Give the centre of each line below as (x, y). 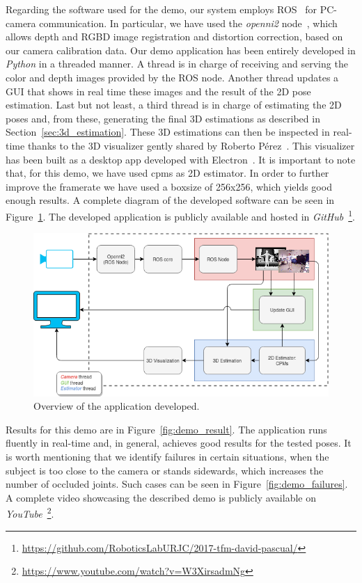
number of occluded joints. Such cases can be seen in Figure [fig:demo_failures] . (177, 484)
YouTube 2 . (30, 513)
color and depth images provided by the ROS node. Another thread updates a (172, 77)
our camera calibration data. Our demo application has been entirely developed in (181, 50)
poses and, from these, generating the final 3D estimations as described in (163, 118)
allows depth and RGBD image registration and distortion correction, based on (174, 37)
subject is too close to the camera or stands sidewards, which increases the (165, 470)
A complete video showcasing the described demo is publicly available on (161, 497)
